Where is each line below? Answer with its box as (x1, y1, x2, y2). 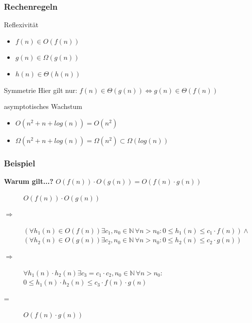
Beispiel (4, 157, 36, 169)
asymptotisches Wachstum (4, 101, 82, 111)
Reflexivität (4, 19, 38, 30)
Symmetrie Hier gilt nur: (4, 85, 77, 95)
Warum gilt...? (4, 176, 54, 186)
